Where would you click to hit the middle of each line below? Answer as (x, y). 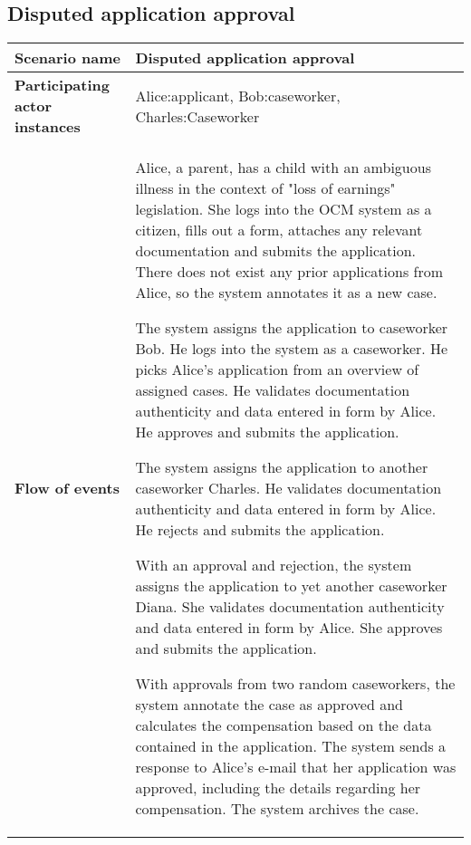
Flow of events (67, 488)
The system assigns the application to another (282, 467)
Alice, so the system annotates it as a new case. (286, 293)
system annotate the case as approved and (269, 705)
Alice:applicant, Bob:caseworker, (238, 95)
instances (48, 127)
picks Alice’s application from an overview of (277, 370)
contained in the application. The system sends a (291, 746)
